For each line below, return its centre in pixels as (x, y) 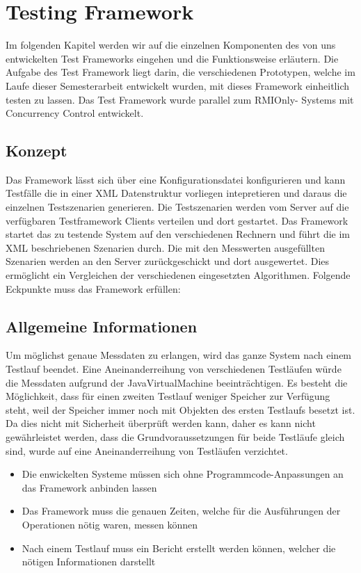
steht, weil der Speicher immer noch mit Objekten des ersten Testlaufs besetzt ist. (180, 409)
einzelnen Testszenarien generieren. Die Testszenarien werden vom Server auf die (177, 207)
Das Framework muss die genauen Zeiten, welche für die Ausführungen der (181, 511)
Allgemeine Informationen (102, 326)
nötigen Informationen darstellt (89, 562)
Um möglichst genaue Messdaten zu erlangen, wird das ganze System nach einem (179, 355)
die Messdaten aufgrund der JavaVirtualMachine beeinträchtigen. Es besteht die (177, 382)
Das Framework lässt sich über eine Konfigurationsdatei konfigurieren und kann (176, 179)
